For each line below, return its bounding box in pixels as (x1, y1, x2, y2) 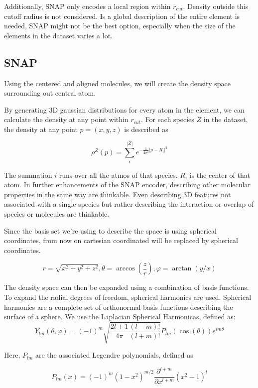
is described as (124, 124, 168, 134)
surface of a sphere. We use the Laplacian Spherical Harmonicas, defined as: (4, 311, 236, 322)
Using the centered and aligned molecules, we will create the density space (4, 78, 231, 88)
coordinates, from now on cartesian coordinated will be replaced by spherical (4, 235, 238, 246)
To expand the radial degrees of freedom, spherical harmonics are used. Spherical (4, 292, 252, 302)
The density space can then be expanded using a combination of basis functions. (4, 282, 249, 292)
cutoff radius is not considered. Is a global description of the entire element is (4, 10, 240, 21)
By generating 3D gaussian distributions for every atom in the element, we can (4, 104, 245, 115)
